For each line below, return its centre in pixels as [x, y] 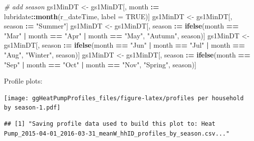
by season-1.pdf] [32, 108]
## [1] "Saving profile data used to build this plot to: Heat [110, 124]
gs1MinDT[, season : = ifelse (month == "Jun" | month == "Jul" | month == [125, 45]
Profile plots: [23, 81]
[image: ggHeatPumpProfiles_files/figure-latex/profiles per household [124, 98]
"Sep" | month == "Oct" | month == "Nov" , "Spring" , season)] [100, 64]
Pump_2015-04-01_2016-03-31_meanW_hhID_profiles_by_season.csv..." [117, 133]
